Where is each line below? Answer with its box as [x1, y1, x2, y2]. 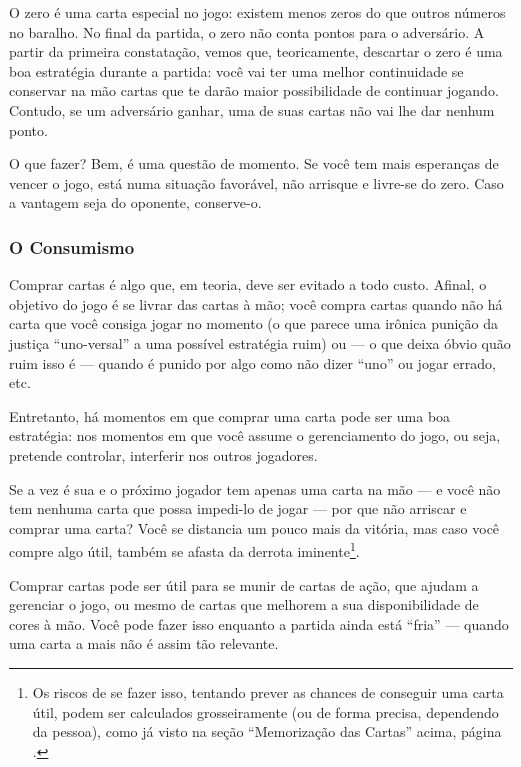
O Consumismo [9, 234, 135, 259]
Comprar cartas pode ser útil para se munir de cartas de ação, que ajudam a [9, 574, 479, 595]
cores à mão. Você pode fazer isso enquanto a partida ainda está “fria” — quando [9, 613, 509, 634]
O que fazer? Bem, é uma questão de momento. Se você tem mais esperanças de [9, 153, 499, 174]
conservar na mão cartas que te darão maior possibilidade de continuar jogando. [9, 80, 499, 101]
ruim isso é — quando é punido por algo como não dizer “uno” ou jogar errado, [9, 352, 496, 373]
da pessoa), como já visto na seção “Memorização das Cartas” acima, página [32, 721, 502, 742]
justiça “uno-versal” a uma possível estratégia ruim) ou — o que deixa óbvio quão [9, 332, 511, 353]
